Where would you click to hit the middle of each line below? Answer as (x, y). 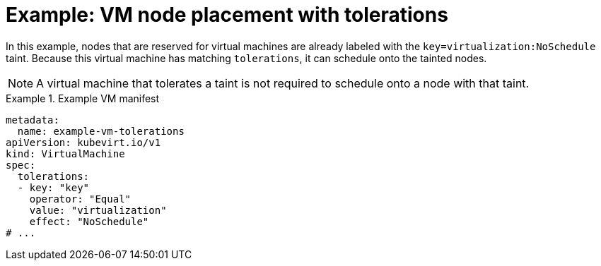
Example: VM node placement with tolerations (227, 15)
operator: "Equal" (80, 199)
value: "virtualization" (98, 210)
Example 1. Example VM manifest (83, 98)
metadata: (33, 120)
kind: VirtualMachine (65, 153)
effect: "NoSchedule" (89, 221)
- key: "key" (53, 187)
